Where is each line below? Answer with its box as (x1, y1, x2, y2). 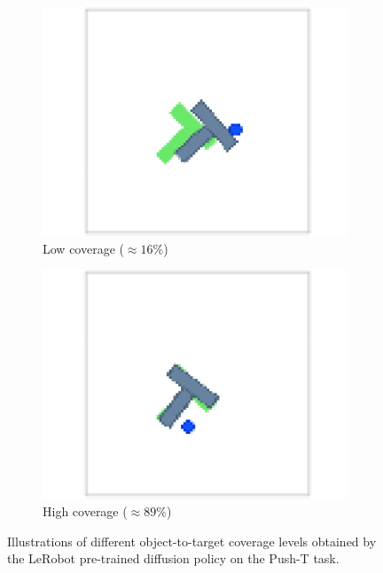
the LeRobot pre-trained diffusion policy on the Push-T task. (7, 549, 340, 568)
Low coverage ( (43, 239, 124, 257)
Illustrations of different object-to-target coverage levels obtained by (7, 531, 377, 550)
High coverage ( (43, 501, 128, 520)
